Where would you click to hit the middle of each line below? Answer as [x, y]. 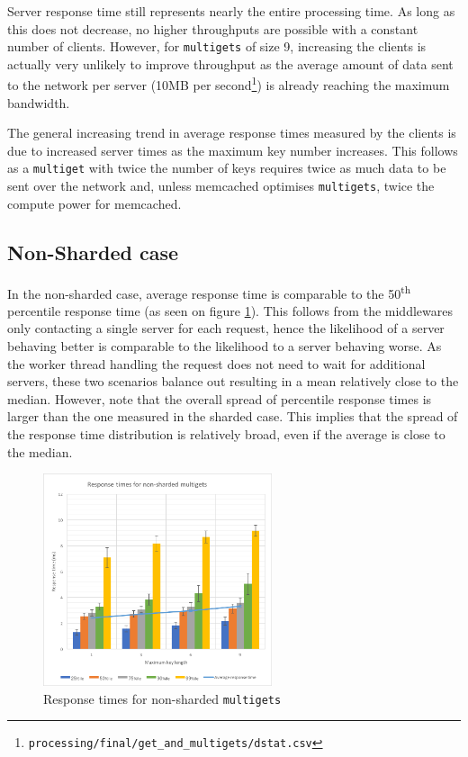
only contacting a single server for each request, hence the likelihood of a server [226, 328]
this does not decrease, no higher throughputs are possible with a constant [213, 28]
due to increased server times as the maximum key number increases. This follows [233, 150]
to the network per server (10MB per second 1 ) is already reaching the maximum [229, 84]
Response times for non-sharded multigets [162, 698]
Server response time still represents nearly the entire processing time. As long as [231, 11]
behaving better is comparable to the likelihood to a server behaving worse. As [225, 346]
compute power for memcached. [94, 203]
